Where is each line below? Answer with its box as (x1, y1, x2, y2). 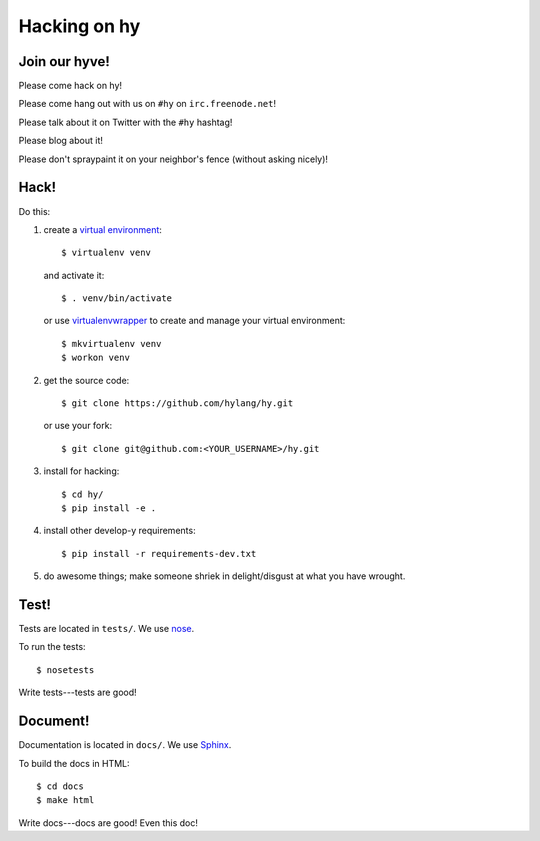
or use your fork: (43, 420, 113, 432)
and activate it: (43, 269, 105, 281)
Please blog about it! (18, 135, 104, 147)
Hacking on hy (18, 15, 141, 37)
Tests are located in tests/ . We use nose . (18, 623, 195, 635)
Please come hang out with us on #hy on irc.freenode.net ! (18, 98, 277, 110)
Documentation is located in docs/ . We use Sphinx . (18, 739, 232, 751)
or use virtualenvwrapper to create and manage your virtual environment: (43, 315, 346, 327)
